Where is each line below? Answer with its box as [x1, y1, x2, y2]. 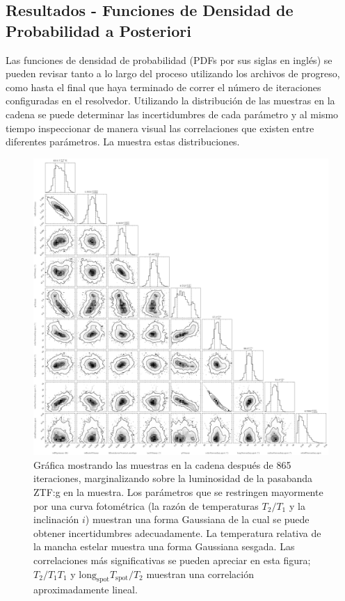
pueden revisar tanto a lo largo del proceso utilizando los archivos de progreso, [6, 66, 340, 81]
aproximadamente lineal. [33, 582, 138, 597]
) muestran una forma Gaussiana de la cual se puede [85, 512, 310, 527]
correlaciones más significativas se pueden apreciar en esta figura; [33, 552, 311, 567]
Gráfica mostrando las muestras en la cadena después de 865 [33, 457, 291, 472]
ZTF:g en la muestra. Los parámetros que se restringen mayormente [33, 485, 323, 499]
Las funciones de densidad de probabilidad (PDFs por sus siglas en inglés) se [6, 52, 332, 67]
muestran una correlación [146, 566, 255, 581]
